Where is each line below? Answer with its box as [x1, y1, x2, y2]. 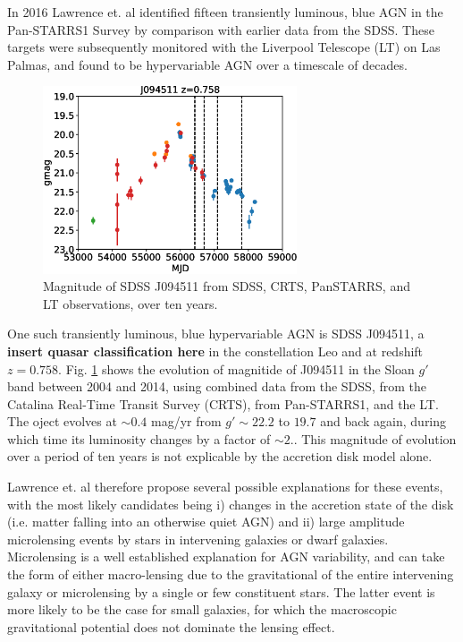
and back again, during [320, 412, 447, 431]
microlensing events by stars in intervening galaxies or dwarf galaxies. [7, 529, 389, 548]
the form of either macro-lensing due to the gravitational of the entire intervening [7, 565, 454, 584]
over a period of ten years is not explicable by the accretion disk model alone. [7, 447, 433, 466]
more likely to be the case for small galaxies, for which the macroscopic [7, 600, 397, 619]
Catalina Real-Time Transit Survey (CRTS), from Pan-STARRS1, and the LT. [7, 394, 439, 413]
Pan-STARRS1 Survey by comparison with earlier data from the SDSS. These [7, 20, 434, 39]
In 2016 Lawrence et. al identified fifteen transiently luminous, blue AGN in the [7, 3, 443, 21]
